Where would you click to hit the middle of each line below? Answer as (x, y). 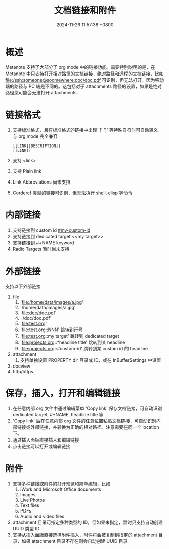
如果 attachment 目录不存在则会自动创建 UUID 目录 (75, 541)
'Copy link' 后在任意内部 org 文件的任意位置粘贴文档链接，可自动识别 (85, 421)
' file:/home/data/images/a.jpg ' (52, 302)
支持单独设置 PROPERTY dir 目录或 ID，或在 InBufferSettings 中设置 (91, 360)
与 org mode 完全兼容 (35, 136)
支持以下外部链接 (23, 286)
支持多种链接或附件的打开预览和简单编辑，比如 (61, 484)
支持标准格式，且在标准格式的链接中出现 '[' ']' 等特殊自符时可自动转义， (88, 130)
